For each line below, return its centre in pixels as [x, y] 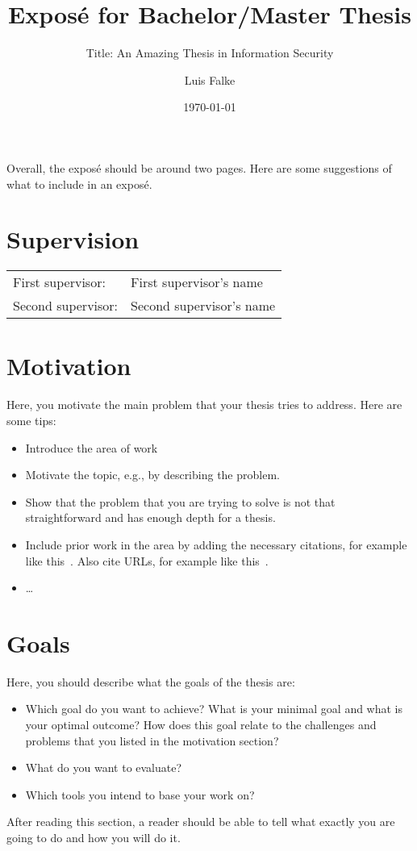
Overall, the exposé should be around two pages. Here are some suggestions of [199, 167]
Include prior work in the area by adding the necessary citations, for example [216, 544]
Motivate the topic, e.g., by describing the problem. [152, 475]
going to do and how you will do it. [94, 837]
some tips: [31, 420]
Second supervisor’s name [203, 306]
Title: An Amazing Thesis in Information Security [210, 53]
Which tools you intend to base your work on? [140, 794]
